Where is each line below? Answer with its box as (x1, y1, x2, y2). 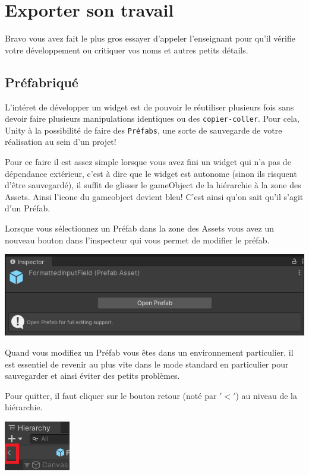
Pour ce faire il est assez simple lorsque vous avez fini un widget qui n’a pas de (5, 156, 291, 168)
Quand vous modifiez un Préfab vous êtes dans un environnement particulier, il (5, 346, 294, 358)
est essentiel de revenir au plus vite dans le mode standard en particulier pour (5, 357, 289, 370)
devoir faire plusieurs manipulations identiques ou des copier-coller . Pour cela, (5, 112, 299, 125)
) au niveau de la (235, 389, 297, 401)
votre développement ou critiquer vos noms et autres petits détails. (5, 43, 248, 56)
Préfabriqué (5, 72, 78, 91)
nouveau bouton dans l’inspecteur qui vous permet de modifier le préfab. (5, 233, 270, 246)
